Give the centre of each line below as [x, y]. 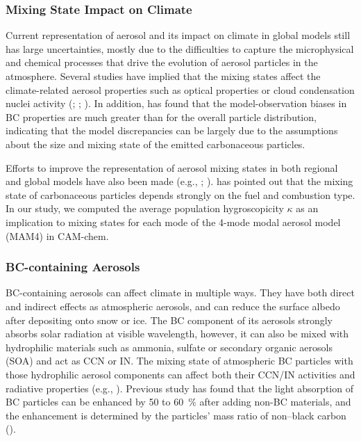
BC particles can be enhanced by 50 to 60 [95, 402]
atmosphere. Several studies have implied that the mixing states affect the [163, 76]
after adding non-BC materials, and [275, 402]
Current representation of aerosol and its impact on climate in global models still [178, 35]
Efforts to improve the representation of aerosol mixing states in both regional [172, 167]
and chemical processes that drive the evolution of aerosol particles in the [162, 62]
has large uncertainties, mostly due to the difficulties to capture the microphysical [180, 48]
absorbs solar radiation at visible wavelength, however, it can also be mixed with [177, 334]
